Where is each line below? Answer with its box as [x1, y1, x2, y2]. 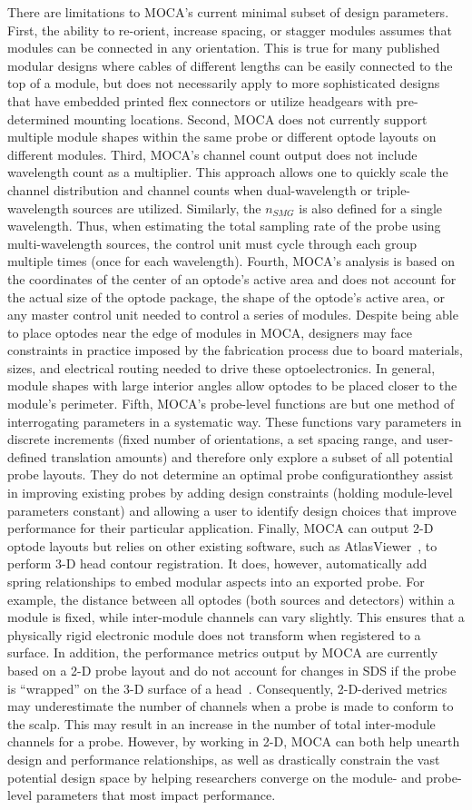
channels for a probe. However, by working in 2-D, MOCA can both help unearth [7, 732, 460, 751]
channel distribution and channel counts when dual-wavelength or [7, 180, 372, 199]
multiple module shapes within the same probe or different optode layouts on [7, 127, 437, 146]
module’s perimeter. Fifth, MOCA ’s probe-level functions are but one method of [7, 394, 455, 413]
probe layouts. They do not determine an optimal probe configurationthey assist [7, 465, 454, 484]
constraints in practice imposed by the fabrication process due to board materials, [7, 341, 463, 360]
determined [7, 109, 70, 128]
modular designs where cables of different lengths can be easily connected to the [7, 55, 453, 74]
